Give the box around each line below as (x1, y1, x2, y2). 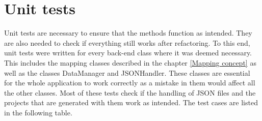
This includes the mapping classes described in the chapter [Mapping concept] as (4, 57, 256, 68)
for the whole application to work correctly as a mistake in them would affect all (4, 77, 255, 88)
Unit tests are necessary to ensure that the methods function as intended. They (4, 27, 252, 38)
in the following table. (4, 107, 72, 117)
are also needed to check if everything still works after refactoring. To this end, (4, 37, 250, 48)
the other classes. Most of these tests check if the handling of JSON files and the (4, 87, 256, 98)
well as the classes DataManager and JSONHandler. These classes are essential (4, 67, 250, 78)
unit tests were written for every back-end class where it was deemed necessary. (4, 47, 252, 58)
